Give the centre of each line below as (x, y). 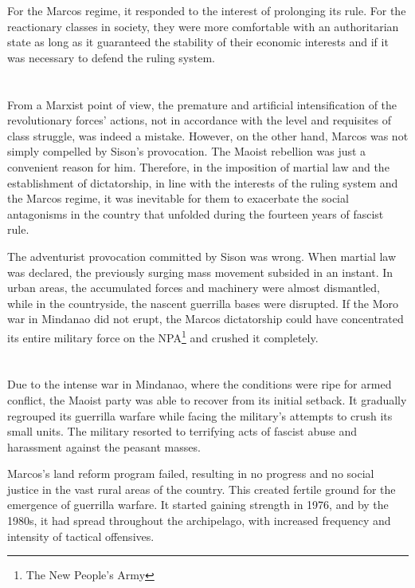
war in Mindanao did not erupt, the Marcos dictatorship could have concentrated (206, 319)
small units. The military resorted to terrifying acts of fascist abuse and (182, 431)
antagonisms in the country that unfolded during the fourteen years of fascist (196, 213)
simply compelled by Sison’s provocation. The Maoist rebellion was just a (187, 151)
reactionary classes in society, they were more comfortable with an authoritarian (203, 26)
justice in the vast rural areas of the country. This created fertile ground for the (202, 489)
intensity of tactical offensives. (81, 536)
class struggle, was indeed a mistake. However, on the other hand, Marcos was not (208, 135)
